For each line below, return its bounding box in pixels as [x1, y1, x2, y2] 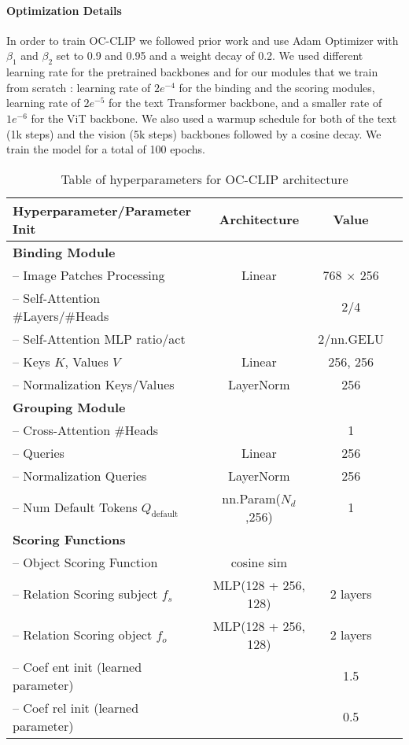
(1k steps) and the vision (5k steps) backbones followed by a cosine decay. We [6, 125, 381, 142]
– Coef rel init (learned [13, 698, 139, 717]
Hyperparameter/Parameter [13, 201, 192, 219]
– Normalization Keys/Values [13, 374, 175, 393]
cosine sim [230, 552, 287, 571]
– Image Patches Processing [13, 265, 165, 284]
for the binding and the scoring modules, [179, 79, 375, 95]
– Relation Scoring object [13, 625, 153, 644]
